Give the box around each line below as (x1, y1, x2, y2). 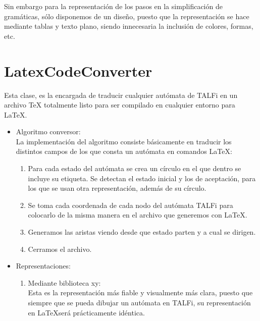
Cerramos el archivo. (28, 243, 92, 254)
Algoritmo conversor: (16, 126, 81, 137)
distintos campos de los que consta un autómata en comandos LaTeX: (16, 146, 232, 156)
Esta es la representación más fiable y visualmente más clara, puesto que (28, 287, 253, 298)
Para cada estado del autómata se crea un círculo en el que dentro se (28, 163, 241, 174)
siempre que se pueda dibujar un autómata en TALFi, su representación (28, 297, 251, 307)
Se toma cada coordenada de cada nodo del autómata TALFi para (28, 199, 233, 210)
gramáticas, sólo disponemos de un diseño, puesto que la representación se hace (4, 11, 249, 21)
